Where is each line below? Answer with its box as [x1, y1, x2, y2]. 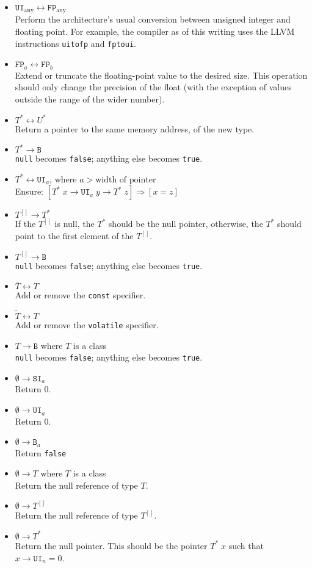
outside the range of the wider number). [15, 92, 165, 105]
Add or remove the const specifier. [15, 289, 146, 301]
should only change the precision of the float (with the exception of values [15, 81, 292, 93]
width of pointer [95, 175, 156, 184]
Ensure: [15, 185, 44, 198]
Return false [15, 446, 67, 459]
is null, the [54, 217, 95, 230]
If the [15, 217, 36, 230]
